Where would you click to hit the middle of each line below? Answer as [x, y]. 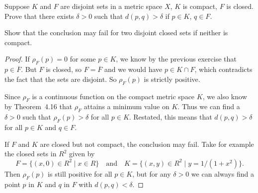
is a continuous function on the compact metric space [113, 96]
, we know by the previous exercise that [176, 59]
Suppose [17, 6]
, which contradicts [223, 69]
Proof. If [17, 59]
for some [83, 59]
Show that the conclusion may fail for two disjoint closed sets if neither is [116, 32]
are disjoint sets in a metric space [111, 6]
